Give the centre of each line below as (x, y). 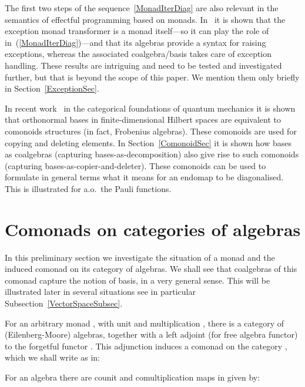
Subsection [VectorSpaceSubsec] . (64, 303)
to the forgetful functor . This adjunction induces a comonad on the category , (146, 346)
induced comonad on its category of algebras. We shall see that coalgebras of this (151, 269)
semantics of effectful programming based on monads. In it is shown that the (145, 19)
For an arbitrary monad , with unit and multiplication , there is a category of (145, 323)
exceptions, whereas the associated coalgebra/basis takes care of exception (138, 54)
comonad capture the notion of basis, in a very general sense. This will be (138, 280)
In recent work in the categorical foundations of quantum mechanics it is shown (150, 108)
